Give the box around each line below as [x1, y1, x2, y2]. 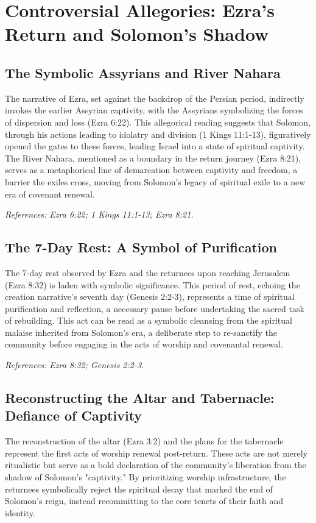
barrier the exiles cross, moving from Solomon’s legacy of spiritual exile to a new [5, 175, 306, 188]
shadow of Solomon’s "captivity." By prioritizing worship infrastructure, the [5, 471, 286, 483]
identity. [5, 506, 35, 519]
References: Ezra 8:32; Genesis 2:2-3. [5, 358, 144, 371]
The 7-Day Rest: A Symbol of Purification [5, 238, 278, 257]
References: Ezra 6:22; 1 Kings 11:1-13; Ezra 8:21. [5, 208, 194, 221]
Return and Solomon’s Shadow [5, 21, 269, 46]
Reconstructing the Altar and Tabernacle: [5, 388, 275, 407]
